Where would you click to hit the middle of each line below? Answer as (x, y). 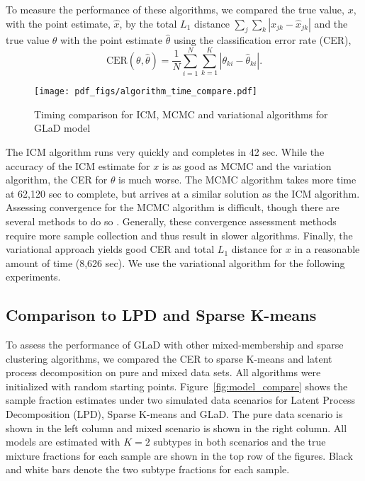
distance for (257, 249)
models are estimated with (63, 442)
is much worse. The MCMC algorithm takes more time (237, 180)
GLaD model (62, 128)
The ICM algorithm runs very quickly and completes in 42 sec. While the (165, 151)
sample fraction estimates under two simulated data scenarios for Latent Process (181, 400)
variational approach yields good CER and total (110, 249)
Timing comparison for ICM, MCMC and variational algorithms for (181, 114)
